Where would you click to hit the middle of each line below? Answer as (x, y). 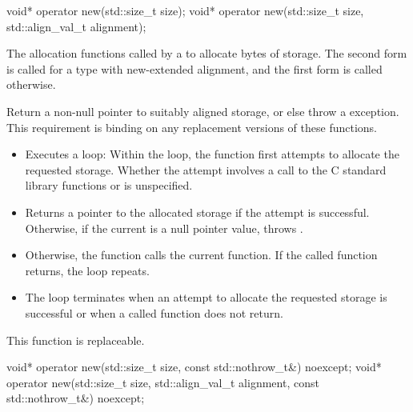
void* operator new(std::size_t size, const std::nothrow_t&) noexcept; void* (194, 367)
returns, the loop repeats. (87, 270)
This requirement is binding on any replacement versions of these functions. (192, 127)
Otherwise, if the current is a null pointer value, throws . (164, 228)
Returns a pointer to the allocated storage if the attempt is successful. (197, 212)
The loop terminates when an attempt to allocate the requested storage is (206, 297)
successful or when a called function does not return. (154, 312)
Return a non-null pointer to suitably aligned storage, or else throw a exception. (203, 111)
